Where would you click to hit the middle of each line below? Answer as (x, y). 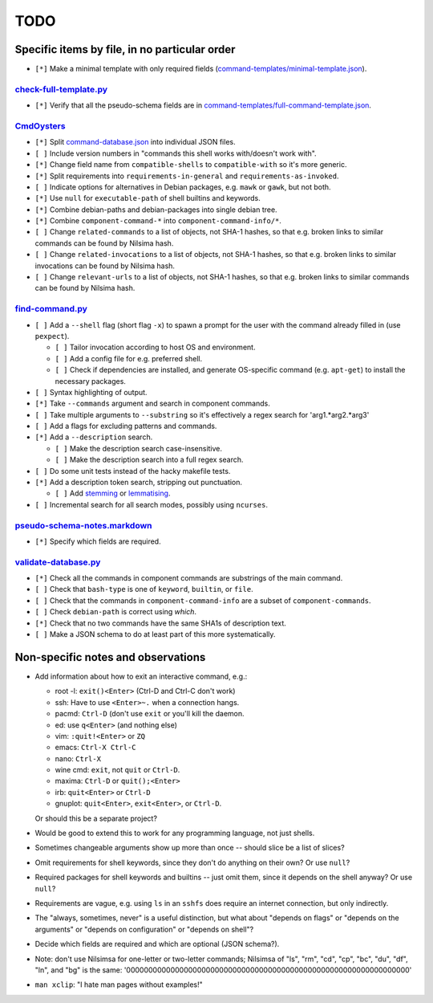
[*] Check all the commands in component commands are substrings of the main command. (189, 578)
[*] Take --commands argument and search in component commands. (152, 404)
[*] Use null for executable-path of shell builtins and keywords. (148, 198)
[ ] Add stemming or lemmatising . (113, 493)
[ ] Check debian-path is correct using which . (115, 612)
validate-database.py (58, 562)
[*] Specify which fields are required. (98, 541)
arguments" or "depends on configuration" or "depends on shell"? (144, 929)
